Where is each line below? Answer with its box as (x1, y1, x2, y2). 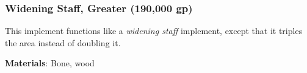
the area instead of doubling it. (5, 36, 121, 49)
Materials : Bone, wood (5, 57, 95, 69)
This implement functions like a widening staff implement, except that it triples (5, 24, 303, 37)
